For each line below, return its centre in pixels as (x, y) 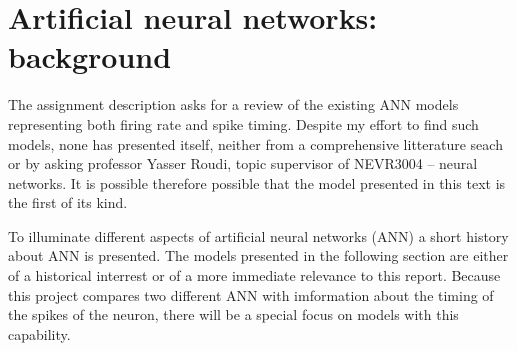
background (90, 56)
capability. (39, 333)
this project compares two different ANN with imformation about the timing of (251, 294)
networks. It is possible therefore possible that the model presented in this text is (257, 182)
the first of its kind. (68, 202)
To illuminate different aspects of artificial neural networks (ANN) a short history (258, 235)
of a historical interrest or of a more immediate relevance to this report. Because (254, 275)
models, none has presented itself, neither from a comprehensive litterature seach (255, 143)
